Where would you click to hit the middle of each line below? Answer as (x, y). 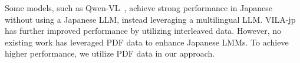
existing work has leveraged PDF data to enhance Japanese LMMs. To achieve (147, 42)
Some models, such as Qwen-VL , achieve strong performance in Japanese (139, 8)
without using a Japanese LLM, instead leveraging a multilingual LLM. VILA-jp (150, 19)
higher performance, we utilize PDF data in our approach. (110, 53)
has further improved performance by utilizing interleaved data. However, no (143, 31)
